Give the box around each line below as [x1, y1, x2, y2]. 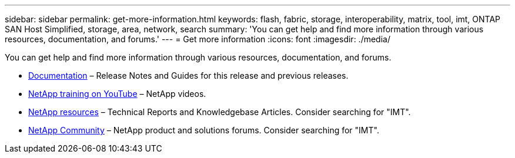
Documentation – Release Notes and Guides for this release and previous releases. [28, 70, 349, 80]
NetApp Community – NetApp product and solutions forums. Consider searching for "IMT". [28, 125, 379, 135]
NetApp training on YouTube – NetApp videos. [28, 89, 206, 99]
